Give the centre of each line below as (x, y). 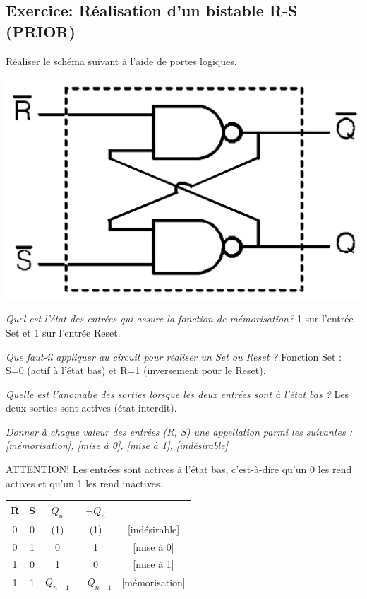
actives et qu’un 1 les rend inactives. (84, 483)
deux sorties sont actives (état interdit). (91, 408)
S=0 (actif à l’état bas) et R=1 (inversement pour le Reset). (136, 370)
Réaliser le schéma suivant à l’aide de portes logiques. (121, 60)
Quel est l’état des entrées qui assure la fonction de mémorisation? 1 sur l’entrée (180, 319)
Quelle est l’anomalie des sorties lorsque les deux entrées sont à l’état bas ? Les (177, 394)
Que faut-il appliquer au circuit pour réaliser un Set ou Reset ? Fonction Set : (174, 356)
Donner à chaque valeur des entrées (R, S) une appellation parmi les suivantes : (179, 431)
